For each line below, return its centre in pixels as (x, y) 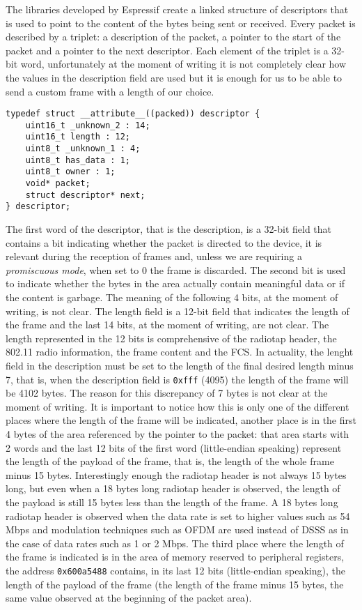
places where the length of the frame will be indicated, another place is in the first (181, 420)
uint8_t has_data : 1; (78, 160)
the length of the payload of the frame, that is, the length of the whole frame (170, 461)
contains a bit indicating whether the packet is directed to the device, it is (164, 242)
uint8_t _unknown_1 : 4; (83, 149)
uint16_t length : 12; (78, 137)
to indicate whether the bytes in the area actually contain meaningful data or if (175, 283)
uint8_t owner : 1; (70, 172)
